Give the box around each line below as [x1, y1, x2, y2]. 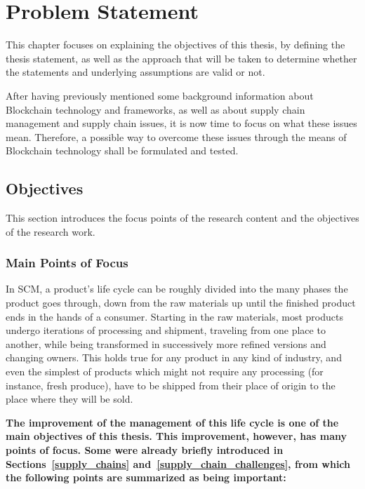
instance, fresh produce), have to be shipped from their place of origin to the [6, 377, 336, 392]
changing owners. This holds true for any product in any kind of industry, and [6, 350, 342, 365]
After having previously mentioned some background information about [6, 88, 314, 102]
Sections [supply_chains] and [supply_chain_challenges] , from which [6, 456, 351, 471]
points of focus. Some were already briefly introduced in [6, 443, 284, 457]
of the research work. [6, 224, 95, 239]
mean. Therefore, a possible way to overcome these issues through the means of [6, 129, 347, 144]
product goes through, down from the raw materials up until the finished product [6, 295, 356, 310]
